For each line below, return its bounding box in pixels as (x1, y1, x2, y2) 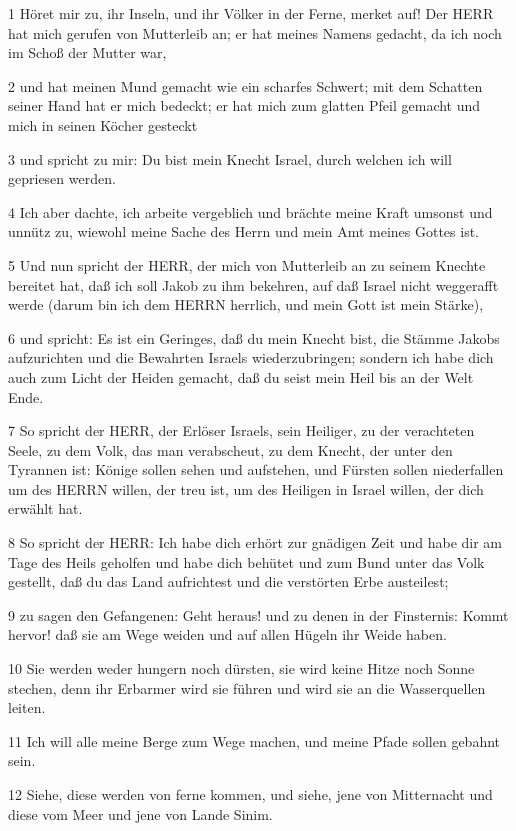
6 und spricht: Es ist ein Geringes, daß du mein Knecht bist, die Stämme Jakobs (8, 327, 500, 348)
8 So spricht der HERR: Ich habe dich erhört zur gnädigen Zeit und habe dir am (8, 532, 503, 553)
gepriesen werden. (8, 168, 116, 189)
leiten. (8, 697, 46, 718)
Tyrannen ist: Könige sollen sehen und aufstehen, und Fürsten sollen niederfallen (8, 459, 504, 480)
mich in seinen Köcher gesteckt (8, 114, 198, 135)
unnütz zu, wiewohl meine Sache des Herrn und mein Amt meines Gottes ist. (8, 221, 479, 242)
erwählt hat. (8, 498, 83, 519)
